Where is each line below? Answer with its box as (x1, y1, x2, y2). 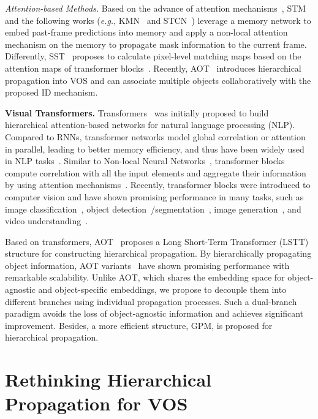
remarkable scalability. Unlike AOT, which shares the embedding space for (5, 271, 285, 284)
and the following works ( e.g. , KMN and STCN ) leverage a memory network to (5, 13, 311, 26)
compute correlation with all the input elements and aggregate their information (5, 166, 306, 179)
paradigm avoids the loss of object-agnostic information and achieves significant (5, 307, 304, 320)
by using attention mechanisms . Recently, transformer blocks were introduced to (5, 178, 311, 191)
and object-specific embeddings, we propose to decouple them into (38, 283, 287, 296)
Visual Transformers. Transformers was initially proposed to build (5, 106, 269, 119)
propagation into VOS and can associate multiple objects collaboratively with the (5, 74, 311, 86)
